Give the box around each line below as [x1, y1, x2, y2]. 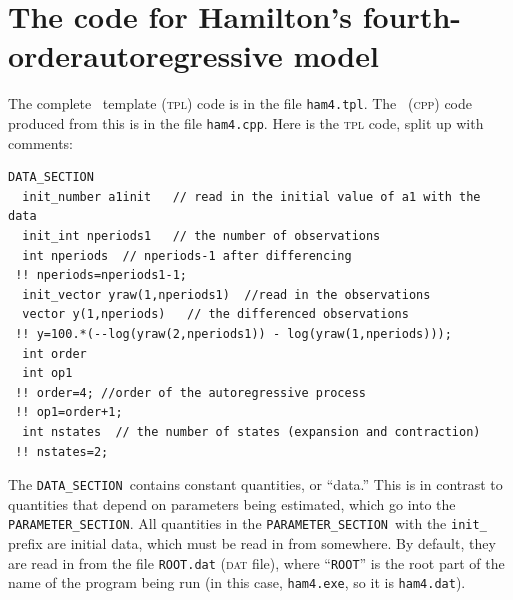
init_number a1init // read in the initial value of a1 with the [22, 189, 481, 204]
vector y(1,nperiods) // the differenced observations [22, 307, 409, 322]
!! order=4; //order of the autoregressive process [15, 385, 366, 400]
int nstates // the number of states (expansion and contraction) [22, 424, 481, 439]
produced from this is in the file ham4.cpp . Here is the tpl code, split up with [8, 112, 484, 133]
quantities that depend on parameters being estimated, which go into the [8, 493, 456, 514]
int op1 [22, 366, 73, 381]
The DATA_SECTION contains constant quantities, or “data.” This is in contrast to [8, 474, 503, 495]
